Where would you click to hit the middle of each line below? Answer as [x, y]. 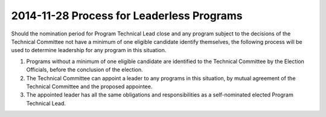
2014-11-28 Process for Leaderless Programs [127, 16]
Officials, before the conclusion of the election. [85, 70]
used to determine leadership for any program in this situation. [89, 50]
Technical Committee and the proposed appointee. [89, 86]
